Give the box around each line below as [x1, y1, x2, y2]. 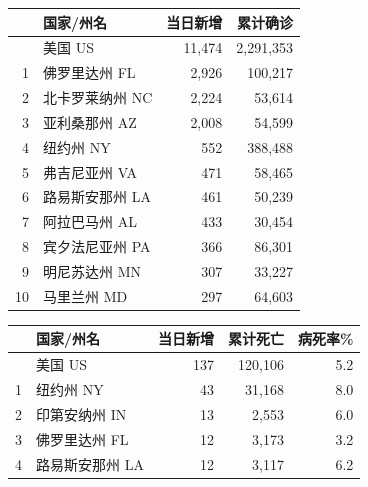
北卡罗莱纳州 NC [43, 87, 153, 108]
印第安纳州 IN [36, 403, 127, 424]
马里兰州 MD [43, 285, 128, 306]
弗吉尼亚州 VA [43, 161, 138, 182]
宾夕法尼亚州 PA [43, 236, 151, 257]
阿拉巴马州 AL [43, 211, 137, 232]
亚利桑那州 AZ [43, 111, 137, 132]
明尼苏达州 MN [43, 260, 141, 281]
